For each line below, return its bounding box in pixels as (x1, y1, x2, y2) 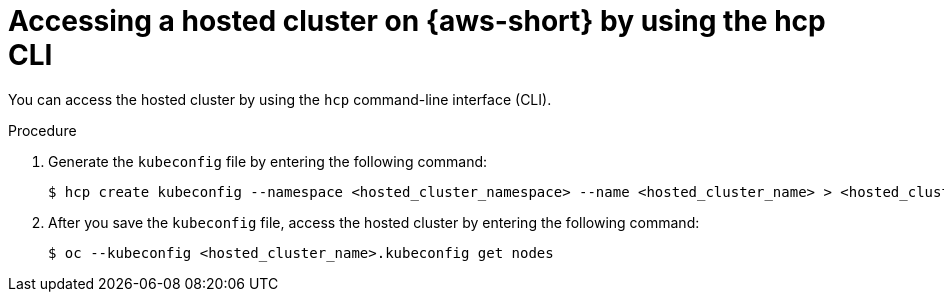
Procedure (8, 121, 77, 139)
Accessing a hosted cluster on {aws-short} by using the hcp (8, 4, 826, 38)
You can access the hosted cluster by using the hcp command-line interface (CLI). (8, 90, 552, 108)
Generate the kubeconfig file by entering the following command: (48, 152, 488, 170)
